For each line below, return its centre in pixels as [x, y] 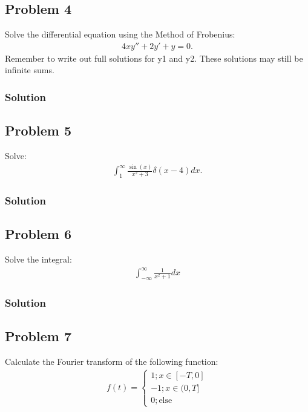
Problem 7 [38, 336]
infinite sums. [30, 70]
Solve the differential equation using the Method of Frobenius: [120, 34]
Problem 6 [38, 234]
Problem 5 [38, 130]
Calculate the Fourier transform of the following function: [112, 361]
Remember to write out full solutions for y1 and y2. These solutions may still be [154, 58]
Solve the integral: [38, 259]
